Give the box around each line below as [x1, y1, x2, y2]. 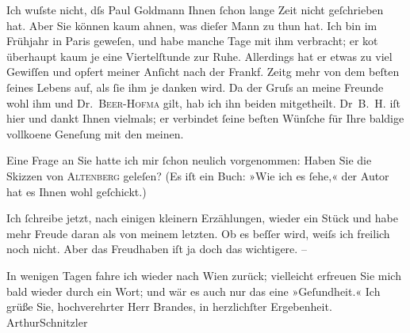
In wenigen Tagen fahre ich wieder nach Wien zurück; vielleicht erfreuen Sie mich [6, 267, 401, 283]
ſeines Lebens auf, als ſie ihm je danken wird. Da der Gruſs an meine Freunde [6, 78, 384, 95]
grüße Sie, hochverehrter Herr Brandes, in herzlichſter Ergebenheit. [6, 298, 332, 315]
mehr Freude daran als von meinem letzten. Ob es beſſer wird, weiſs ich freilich [6, 225, 390, 241]
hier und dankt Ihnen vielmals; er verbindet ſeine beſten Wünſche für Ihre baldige [6, 110, 404, 127]
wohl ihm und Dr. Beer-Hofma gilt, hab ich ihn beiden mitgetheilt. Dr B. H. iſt [6, 94, 401, 111]
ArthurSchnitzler [6, 313, 88, 330]
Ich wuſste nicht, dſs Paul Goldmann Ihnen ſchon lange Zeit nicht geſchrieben [6, 2, 384, 17]
